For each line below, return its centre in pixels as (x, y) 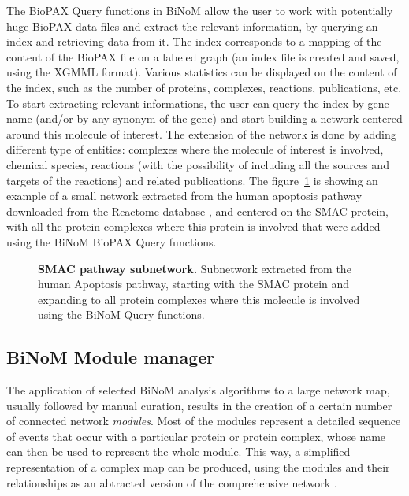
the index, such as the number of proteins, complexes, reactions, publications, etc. (204, 87)
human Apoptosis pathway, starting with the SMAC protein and (194, 284)
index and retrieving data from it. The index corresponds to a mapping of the (194, 41)
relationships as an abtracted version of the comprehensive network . (172, 482)
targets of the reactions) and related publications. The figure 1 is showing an (192, 180)
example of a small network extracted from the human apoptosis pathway (184, 196)
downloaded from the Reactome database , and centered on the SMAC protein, (197, 211)
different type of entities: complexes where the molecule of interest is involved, (195, 149)
